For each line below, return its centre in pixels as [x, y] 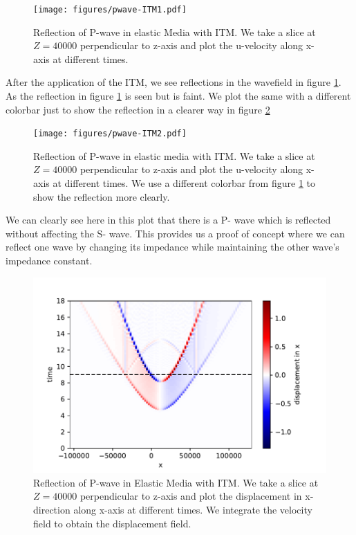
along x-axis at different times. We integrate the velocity [193, 510]
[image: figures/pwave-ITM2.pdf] [110, 134]
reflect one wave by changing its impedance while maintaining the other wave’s [172, 247]
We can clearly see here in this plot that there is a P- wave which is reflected [168, 220]
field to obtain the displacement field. [112, 523]
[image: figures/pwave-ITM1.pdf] [110, 10]
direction [52, 510]
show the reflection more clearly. [102, 196]
